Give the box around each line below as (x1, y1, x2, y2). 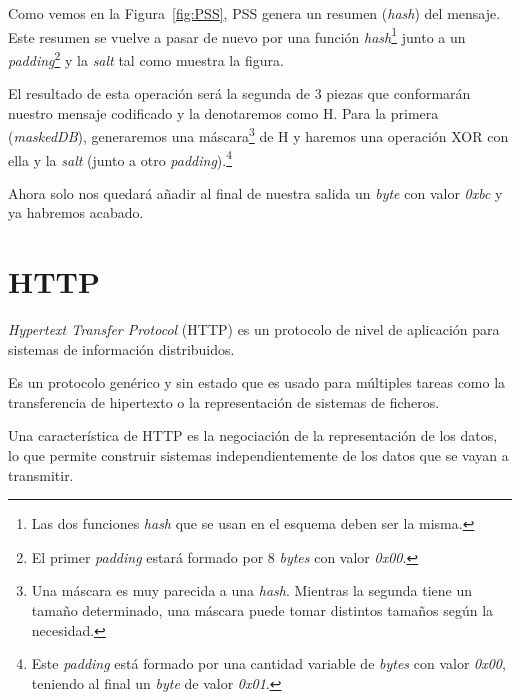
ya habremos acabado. (8, 202, 144, 223)
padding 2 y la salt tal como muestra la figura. (8, 46, 284, 70)
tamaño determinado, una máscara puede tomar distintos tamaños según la (31, 600, 494, 621)
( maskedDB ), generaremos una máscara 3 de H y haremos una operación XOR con (8, 123, 509, 146)
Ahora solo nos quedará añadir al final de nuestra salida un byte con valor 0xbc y (8, 182, 503, 203)
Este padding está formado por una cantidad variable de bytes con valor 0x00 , (31, 653, 506, 674)
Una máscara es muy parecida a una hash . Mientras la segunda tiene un (31, 580, 473, 601)
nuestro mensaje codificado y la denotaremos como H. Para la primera (8, 102, 439, 123)
